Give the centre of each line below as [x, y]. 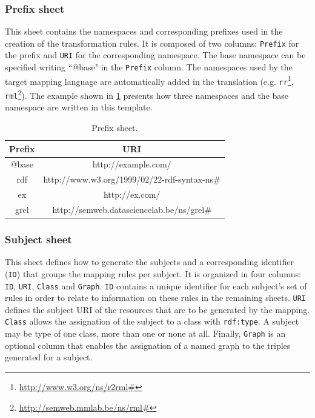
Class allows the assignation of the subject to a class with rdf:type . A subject [152, 321]
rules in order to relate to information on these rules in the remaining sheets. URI [155, 298]
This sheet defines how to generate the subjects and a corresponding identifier [149, 262]
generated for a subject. [49, 357]
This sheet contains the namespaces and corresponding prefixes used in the [144, 31]
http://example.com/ [132, 164]
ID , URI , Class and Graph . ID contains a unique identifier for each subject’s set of [156, 285]
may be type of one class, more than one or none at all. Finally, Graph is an [145, 333]
